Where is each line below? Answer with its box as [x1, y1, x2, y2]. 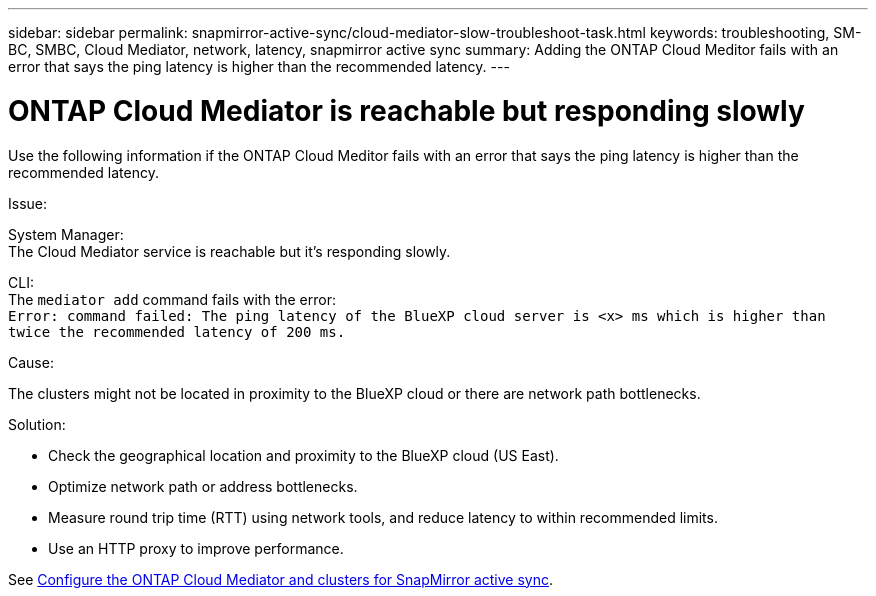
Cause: [8, 353, 54, 371]
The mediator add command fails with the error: [8, 290, 336, 308]
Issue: [8, 194, 48, 212]
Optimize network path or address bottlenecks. [48, 477, 358, 495]
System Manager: [8, 225, 124, 243]
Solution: [8, 415, 66, 433]
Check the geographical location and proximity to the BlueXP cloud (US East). [48, 446, 559, 464]
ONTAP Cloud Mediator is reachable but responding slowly [8, 93, 805, 128]
